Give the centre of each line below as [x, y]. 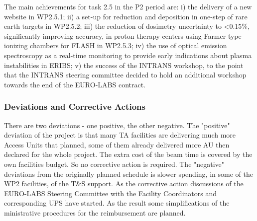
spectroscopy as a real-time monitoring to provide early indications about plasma [128, 55]
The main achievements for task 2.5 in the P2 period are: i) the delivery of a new [128, 6]
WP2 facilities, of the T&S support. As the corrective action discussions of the [124, 184]
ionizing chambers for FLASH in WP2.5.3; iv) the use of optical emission [116, 45]
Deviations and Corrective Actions [75, 107]
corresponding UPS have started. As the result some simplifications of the [117, 203]
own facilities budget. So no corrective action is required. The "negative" [114, 164]
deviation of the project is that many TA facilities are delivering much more [120, 135]
